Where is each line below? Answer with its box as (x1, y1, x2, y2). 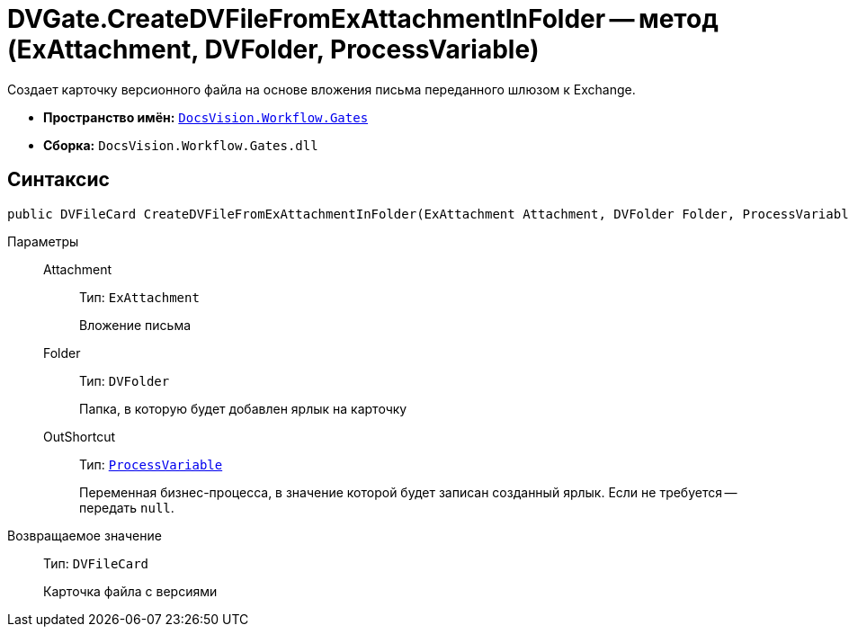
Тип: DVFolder (79, 372, 170, 388)
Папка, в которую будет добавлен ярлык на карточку (79, 400, 407, 416)
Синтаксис (7, 168, 110, 192)
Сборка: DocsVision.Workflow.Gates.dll (43, 137, 318, 153)
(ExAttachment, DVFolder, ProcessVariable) (7, 34, 540, 65)
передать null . (79, 499, 174, 515)
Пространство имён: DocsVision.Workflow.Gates (43, 109, 369, 125)
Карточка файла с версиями (43, 583, 218, 599)
